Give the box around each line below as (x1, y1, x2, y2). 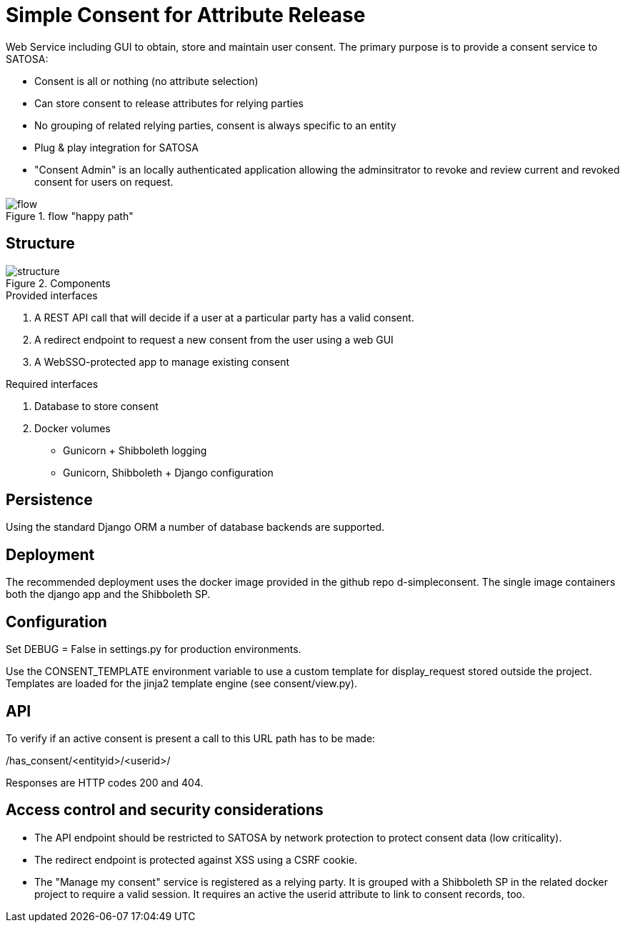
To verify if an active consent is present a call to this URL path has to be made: (6, 732, 376, 744)
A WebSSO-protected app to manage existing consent (34, 355, 290, 368)
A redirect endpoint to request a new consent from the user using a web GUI (34, 333, 394, 346)
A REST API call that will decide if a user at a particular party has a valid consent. (34, 311, 414, 324)
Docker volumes (34, 421, 111, 434)
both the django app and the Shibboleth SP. (6, 588, 211, 601)
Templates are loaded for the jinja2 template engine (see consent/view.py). (6, 677, 358, 690)
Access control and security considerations (6, 801, 324, 819)
